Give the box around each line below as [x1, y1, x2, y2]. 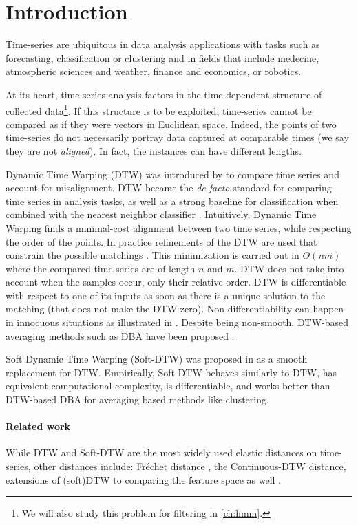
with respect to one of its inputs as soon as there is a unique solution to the [6, 288, 326, 302]
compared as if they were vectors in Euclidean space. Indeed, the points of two [6, 116, 337, 131]
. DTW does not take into [234, 261, 344, 275]
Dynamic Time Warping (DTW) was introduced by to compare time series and [6, 167, 339, 181]
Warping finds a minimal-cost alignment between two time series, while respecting [6, 220, 352, 235]
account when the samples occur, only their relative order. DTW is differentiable [6, 275, 346, 289]
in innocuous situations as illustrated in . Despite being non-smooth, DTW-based [6, 315, 349, 330]
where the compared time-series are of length [6, 261, 196, 275]
